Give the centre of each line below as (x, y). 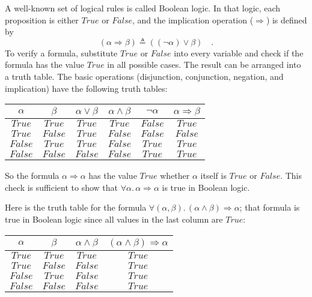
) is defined (286, 19)
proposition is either (42, 19)
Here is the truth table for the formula (76, 207)
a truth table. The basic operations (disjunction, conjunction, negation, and (144, 76)
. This (291, 175)
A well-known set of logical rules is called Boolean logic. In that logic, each (143, 8)
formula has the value (44, 64)
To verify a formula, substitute (61, 52)
